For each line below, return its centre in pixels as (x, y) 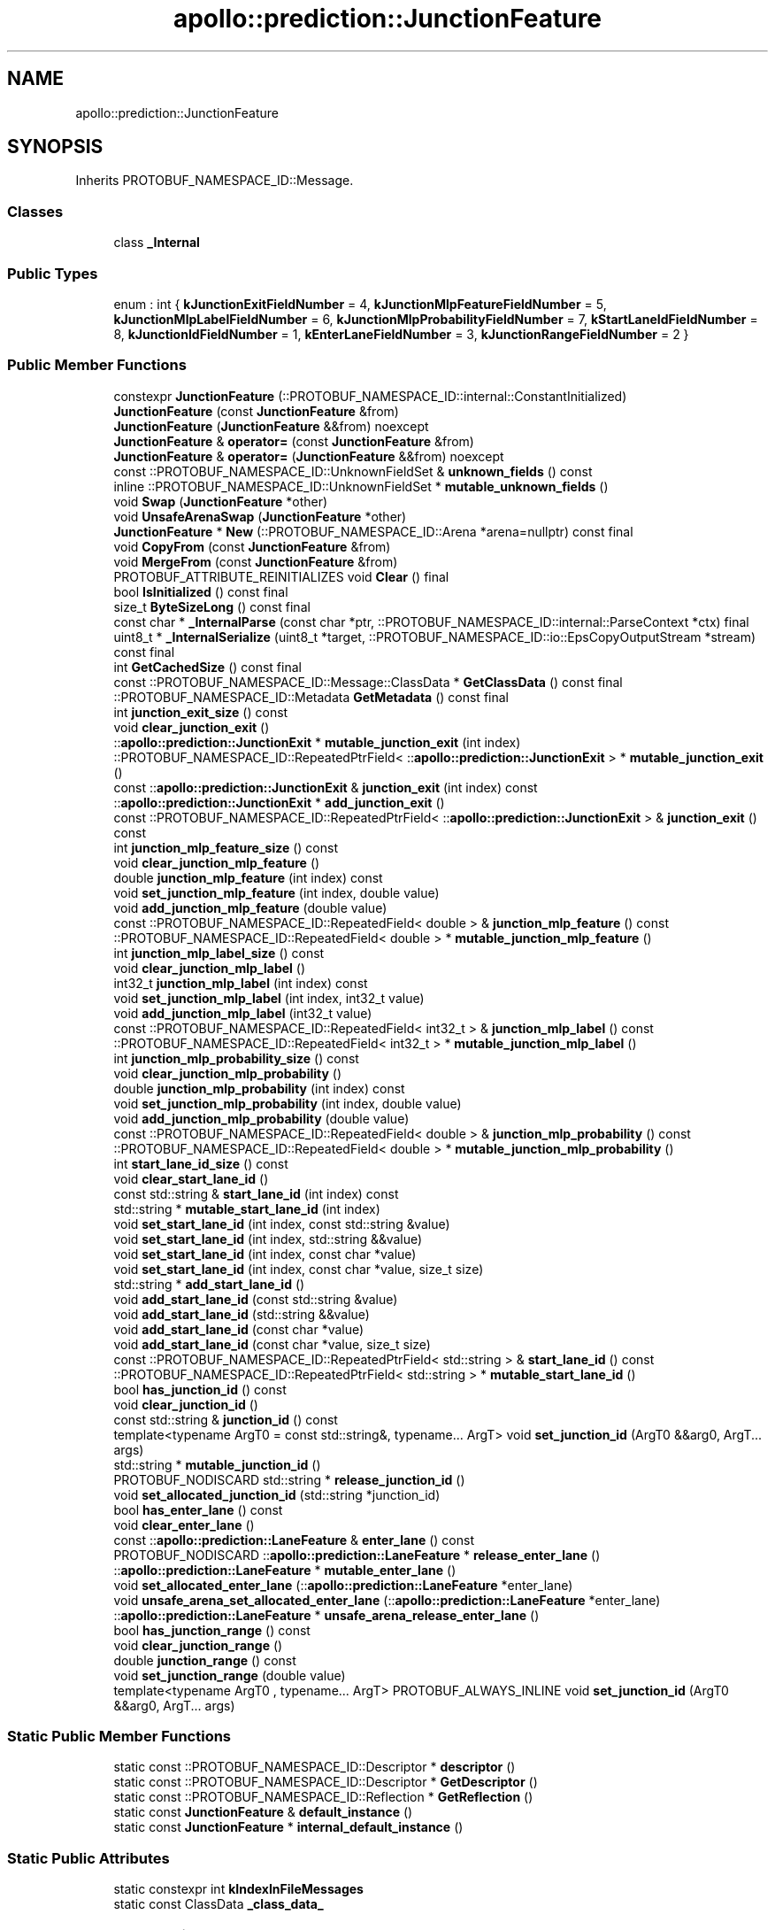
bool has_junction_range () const (212, 1630)
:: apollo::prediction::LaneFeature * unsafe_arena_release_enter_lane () (326, 1615)
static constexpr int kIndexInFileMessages (238, 1889)
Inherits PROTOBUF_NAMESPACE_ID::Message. (215, 181)
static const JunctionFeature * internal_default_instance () (288, 1827)
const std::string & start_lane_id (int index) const (256, 1193)
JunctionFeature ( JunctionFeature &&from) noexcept (271, 426)
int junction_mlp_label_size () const (219, 953)
